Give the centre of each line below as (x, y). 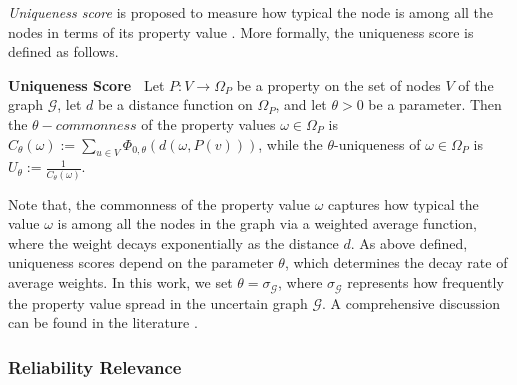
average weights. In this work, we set (120, 282)
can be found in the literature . (103, 322)
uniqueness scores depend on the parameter (141, 262)
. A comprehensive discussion (411, 302)
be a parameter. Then (435, 104)
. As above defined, (409, 242)
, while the (290, 143)
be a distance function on (175, 104)
